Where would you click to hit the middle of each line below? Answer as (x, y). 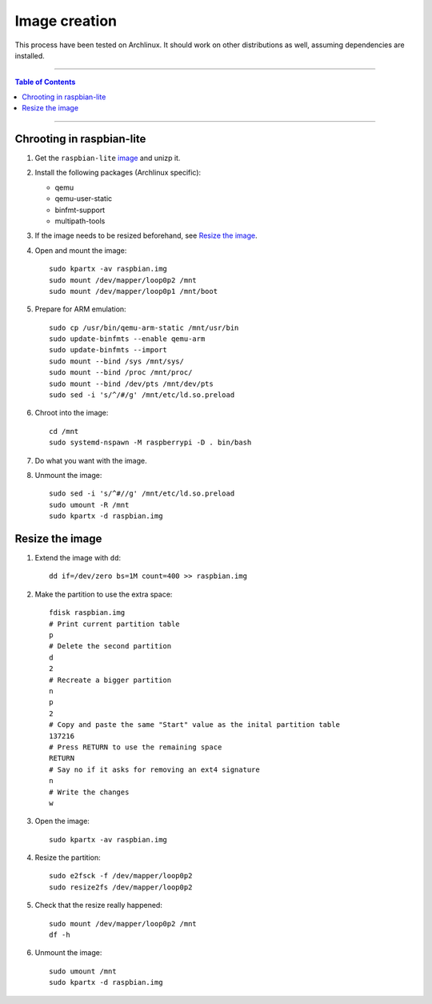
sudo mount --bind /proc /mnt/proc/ (121, 373)
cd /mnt (64, 431)
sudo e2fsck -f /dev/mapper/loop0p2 (121, 876)
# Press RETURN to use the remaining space (136, 747)
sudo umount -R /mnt (89, 505)
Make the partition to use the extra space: (104, 594)
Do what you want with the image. (91, 460)
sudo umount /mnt (83, 971)
